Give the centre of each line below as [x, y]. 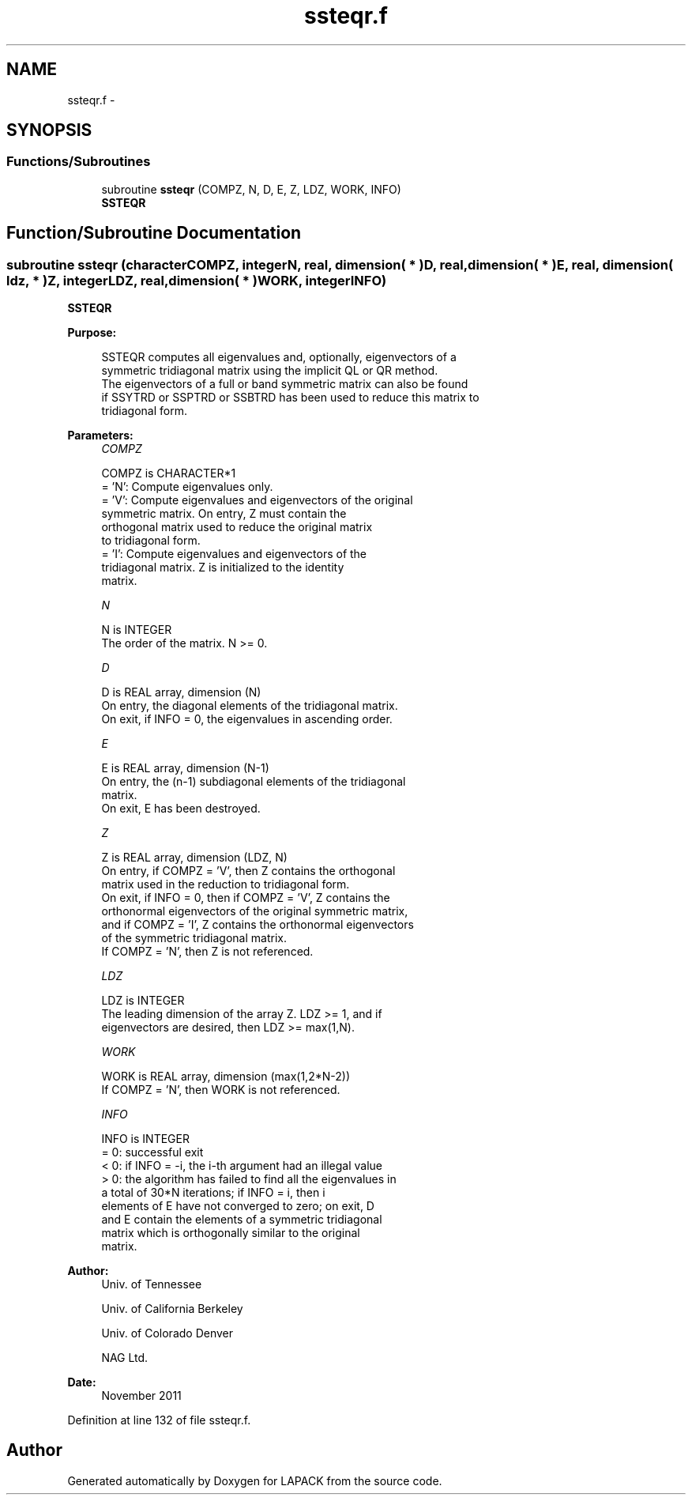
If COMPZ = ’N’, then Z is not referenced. [207, 952]
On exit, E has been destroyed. [181, 809]
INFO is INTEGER [145, 1139]
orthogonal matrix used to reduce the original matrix [237, 527]
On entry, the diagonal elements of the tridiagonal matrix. [250, 706]
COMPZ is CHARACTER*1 [169, 473]
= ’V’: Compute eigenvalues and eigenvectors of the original [257, 500]
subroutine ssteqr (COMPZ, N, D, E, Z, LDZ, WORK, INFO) [251, 189]
